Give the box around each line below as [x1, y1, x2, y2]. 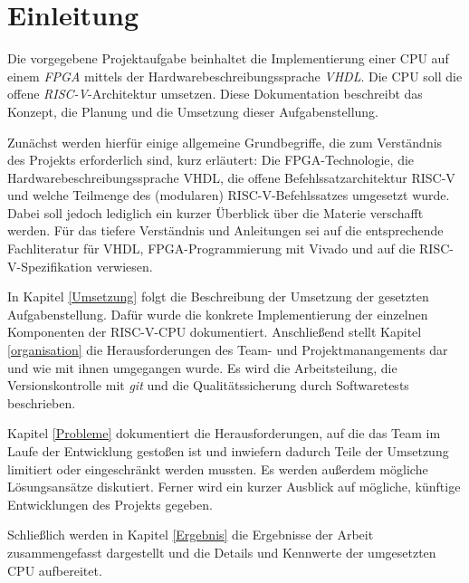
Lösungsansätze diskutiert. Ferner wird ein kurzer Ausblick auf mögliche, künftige [7, 477, 461, 496]
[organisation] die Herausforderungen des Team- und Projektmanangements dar [7, 340, 448, 359]
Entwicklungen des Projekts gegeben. [7, 494, 213, 513]
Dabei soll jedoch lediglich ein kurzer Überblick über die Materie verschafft [7, 203, 424, 222]
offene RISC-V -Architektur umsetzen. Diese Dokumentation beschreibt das [7, 84, 423, 103]
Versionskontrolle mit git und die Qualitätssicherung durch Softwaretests [7, 376, 409, 395]
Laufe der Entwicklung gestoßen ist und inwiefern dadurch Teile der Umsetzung [7, 442, 449, 460]
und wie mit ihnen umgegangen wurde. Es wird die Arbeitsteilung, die [7, 358, 397, 377]
